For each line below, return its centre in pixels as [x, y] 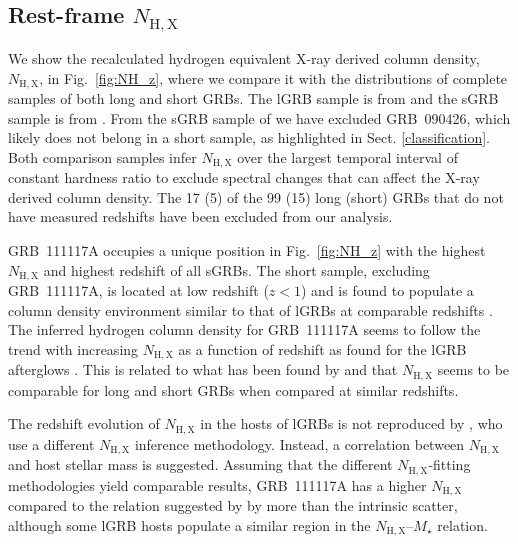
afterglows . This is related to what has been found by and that [203, 369]
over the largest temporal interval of [347, 156]
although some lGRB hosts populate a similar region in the [189, 524]
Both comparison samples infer [102, 156]
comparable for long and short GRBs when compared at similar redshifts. [233, 389]
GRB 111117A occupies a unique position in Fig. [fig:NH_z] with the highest [247, 250]
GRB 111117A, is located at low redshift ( [138, 290]
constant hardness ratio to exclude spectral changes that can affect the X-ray [244, 177]
